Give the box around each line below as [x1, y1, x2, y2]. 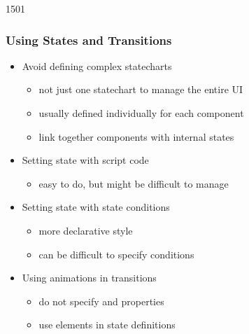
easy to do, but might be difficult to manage [38, 176, 229, 190]
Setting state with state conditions [22, 200, 170, 214]
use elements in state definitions [38, 317, 176, 332]
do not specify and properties [38, 293, 164, 308]
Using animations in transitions [22, 270, 157, 285]
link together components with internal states [38, 129, 234, 144]
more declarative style [38, 223, 133, 237]
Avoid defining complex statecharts [22, 58, 172, 73]
